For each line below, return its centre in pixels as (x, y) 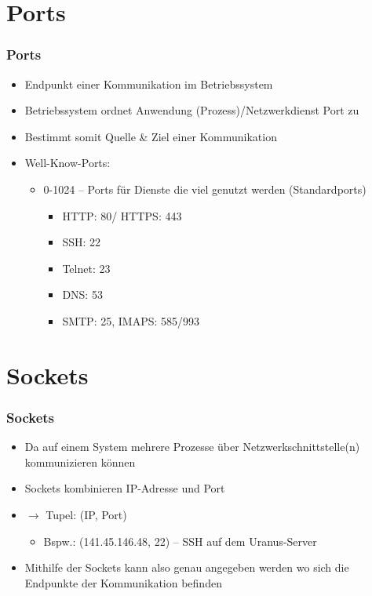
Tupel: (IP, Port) (86, 514)
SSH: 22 (82, 242)
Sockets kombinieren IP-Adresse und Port (125, 488)
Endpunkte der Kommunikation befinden (123, 582)
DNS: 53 (82, 294)
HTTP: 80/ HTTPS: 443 (122, 215)
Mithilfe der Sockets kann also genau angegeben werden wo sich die (187, 567)
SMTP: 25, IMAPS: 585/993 (131, 320)
